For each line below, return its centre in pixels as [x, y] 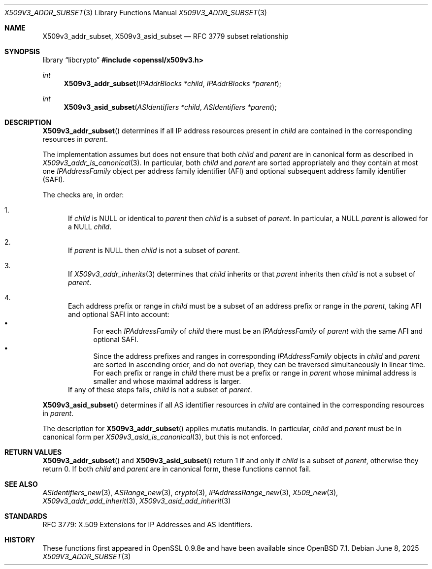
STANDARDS [26, 516]
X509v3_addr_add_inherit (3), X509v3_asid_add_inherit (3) [137, 501]
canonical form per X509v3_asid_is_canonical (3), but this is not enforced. [163, 437]
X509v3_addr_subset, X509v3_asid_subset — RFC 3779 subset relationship [166, 36]
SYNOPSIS [22, 51]
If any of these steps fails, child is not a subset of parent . [160, 390]
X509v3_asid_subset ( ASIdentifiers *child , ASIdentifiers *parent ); [170, 107]
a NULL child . [90, 227]
